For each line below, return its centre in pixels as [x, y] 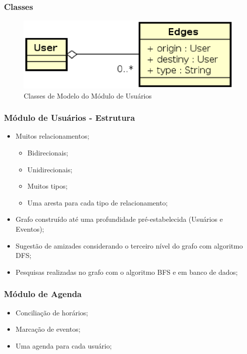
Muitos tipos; [47, 186]
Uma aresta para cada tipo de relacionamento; [98, 202]
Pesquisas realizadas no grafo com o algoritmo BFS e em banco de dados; [127, 272]
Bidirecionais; [48, 152]
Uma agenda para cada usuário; [64, 345]
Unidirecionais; [50, 169]
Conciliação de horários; [52, 312]
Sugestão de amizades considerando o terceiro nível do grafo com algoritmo [129, 245]
